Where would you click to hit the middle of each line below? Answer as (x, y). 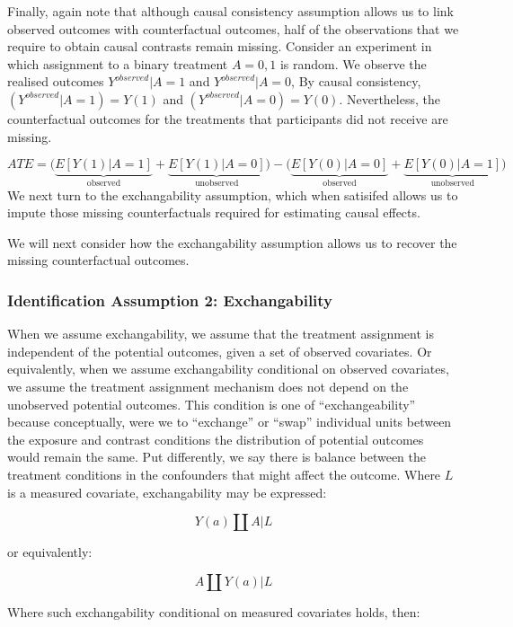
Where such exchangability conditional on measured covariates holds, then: (214, 611)
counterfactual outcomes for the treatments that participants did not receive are (228, 118)
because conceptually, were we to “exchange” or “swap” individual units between (230, 422)
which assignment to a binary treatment (118, 63)
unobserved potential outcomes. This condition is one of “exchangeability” (212, 404)
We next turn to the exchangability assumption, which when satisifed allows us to (233, 194)
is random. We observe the (353, 63)
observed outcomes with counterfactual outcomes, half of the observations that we (233, 28)
